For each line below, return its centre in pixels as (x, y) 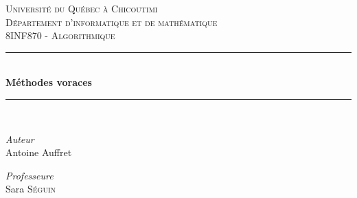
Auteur (20, 139)
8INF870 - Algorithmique (60, 35)
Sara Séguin (31, 189)
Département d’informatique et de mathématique (112, 22)
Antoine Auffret (39, 152)
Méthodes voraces (49, 82)
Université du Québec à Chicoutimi (82, 8)
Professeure (30, 175)
